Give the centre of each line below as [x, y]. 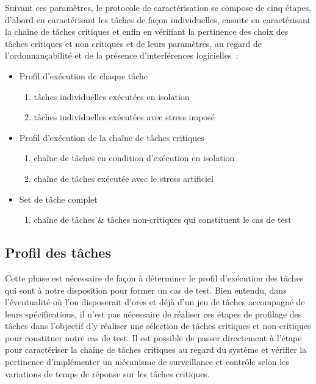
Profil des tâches [58, 252]
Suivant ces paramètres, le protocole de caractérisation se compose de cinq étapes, [158, 7]
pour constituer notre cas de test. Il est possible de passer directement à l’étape [153, 337]
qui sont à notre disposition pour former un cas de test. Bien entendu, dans [146, 290]
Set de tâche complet [58, 199]
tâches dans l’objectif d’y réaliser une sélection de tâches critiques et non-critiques [158, 326]
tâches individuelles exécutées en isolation [112, 96]
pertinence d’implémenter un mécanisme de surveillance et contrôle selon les [147, 362]
